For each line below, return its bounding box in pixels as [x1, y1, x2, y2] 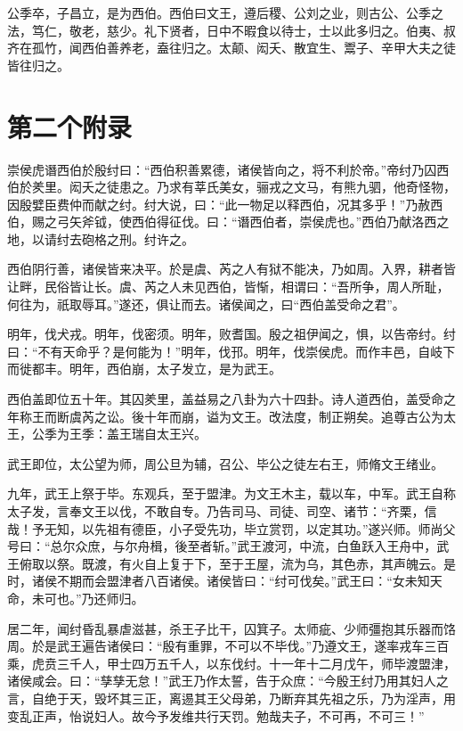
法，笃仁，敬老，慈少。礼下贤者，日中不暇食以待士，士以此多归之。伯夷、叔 [7, 21, 456, 39]
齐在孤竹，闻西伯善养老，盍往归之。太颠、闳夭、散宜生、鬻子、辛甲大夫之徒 [7, 38, 456, 57]
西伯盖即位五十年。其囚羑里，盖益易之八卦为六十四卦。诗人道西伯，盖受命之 [7, 390, 456, 408]
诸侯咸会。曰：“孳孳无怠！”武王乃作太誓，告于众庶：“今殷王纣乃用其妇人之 [7, 671, 449, 690]
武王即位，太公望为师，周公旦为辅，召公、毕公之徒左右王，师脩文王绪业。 [7, 454, 443, 472]
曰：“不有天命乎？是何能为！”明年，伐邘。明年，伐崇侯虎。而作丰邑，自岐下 [7, 341, 456, 360]
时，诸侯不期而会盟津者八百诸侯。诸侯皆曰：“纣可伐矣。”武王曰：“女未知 [7, 571, 430, 590]
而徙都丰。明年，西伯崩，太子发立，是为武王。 [7, 359, 281, 378]
